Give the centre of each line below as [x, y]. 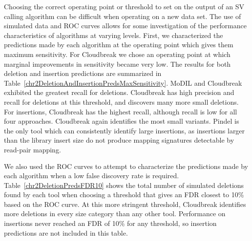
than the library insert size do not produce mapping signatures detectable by [119, 140]
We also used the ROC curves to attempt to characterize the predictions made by [126, 166]
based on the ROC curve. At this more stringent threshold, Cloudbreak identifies [125, 204]
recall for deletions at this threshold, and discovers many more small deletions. [121, 102]
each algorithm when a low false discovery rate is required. [92, 176]
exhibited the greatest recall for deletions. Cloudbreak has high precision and [119, 92]
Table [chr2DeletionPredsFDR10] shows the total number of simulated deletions [124, 185]
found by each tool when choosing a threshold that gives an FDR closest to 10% [124, 195]
